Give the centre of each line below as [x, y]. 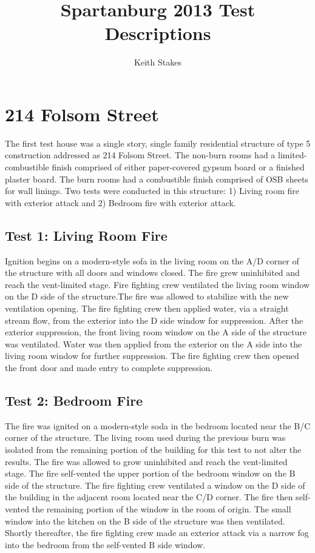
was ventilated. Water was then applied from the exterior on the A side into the [154, 344]
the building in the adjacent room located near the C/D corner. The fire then [149, 497]
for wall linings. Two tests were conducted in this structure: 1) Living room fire [152, 191]
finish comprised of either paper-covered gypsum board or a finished [178, 167]
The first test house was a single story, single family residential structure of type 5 [158, 143]
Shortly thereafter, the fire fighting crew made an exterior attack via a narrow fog [157, 533]
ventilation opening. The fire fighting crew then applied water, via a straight [147, 308]
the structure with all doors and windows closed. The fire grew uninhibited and [152, 273]
